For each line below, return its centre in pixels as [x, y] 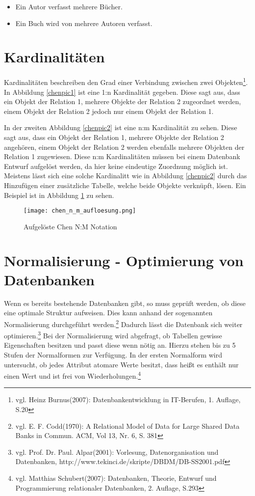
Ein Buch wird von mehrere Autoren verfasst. [84, 23]
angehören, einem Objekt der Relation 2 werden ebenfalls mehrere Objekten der [124, 147]
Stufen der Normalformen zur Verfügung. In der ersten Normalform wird [113, 354]
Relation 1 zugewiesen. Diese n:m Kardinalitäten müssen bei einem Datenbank [122, 156]
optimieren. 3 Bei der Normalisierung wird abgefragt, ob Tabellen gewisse [113, 335]
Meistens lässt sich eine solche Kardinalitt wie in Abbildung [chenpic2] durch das [126, 176]
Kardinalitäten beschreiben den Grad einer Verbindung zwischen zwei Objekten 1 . [126, 81]
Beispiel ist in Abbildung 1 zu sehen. [59, 195]
